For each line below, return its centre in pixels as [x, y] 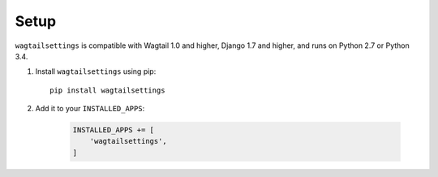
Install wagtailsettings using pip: [96, 71]
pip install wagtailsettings [107, 90]
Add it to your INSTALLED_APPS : [90, 109]
